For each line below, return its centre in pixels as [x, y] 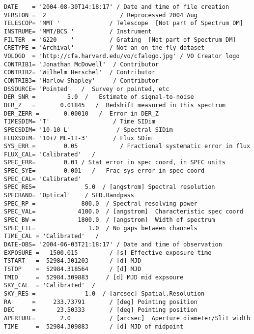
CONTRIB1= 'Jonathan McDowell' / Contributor [81, 64]
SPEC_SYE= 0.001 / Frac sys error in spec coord [104, 171]
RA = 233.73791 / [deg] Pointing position [101, 302]
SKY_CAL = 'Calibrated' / [50, 286]
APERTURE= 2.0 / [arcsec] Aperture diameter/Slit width [127, 318]
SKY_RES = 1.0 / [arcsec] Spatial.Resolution [104, 293]
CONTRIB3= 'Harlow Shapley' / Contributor [81, 80]
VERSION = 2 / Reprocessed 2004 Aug [101, 15]
